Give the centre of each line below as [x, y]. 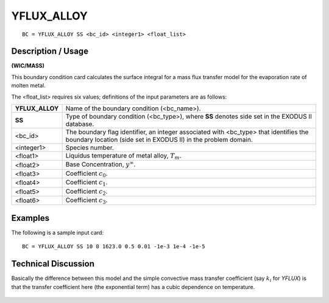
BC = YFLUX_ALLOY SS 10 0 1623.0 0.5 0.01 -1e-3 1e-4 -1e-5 [114, 247]
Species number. [90, 148]
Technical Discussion [53, 264]
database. [80, 124]
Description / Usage [50, 51]
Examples [30, 218]
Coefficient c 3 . [87, 200]
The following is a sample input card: [57, 232]
